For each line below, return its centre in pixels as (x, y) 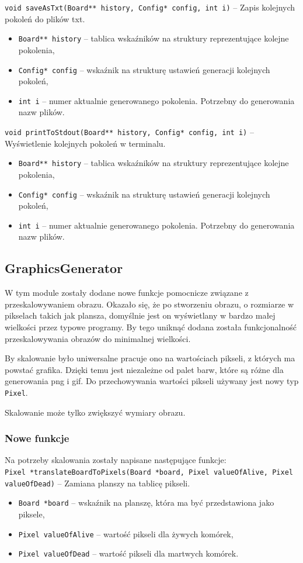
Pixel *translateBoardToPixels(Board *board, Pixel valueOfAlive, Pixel (149, 473)
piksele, (32, 514)
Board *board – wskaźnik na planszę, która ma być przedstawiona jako (146, 502)
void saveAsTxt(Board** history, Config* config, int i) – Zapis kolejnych (150, 7)
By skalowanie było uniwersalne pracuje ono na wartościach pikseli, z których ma (150, 358)
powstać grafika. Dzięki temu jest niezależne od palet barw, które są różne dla (144, 369)
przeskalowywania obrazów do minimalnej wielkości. (98, 338)
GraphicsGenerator (64, 268)
